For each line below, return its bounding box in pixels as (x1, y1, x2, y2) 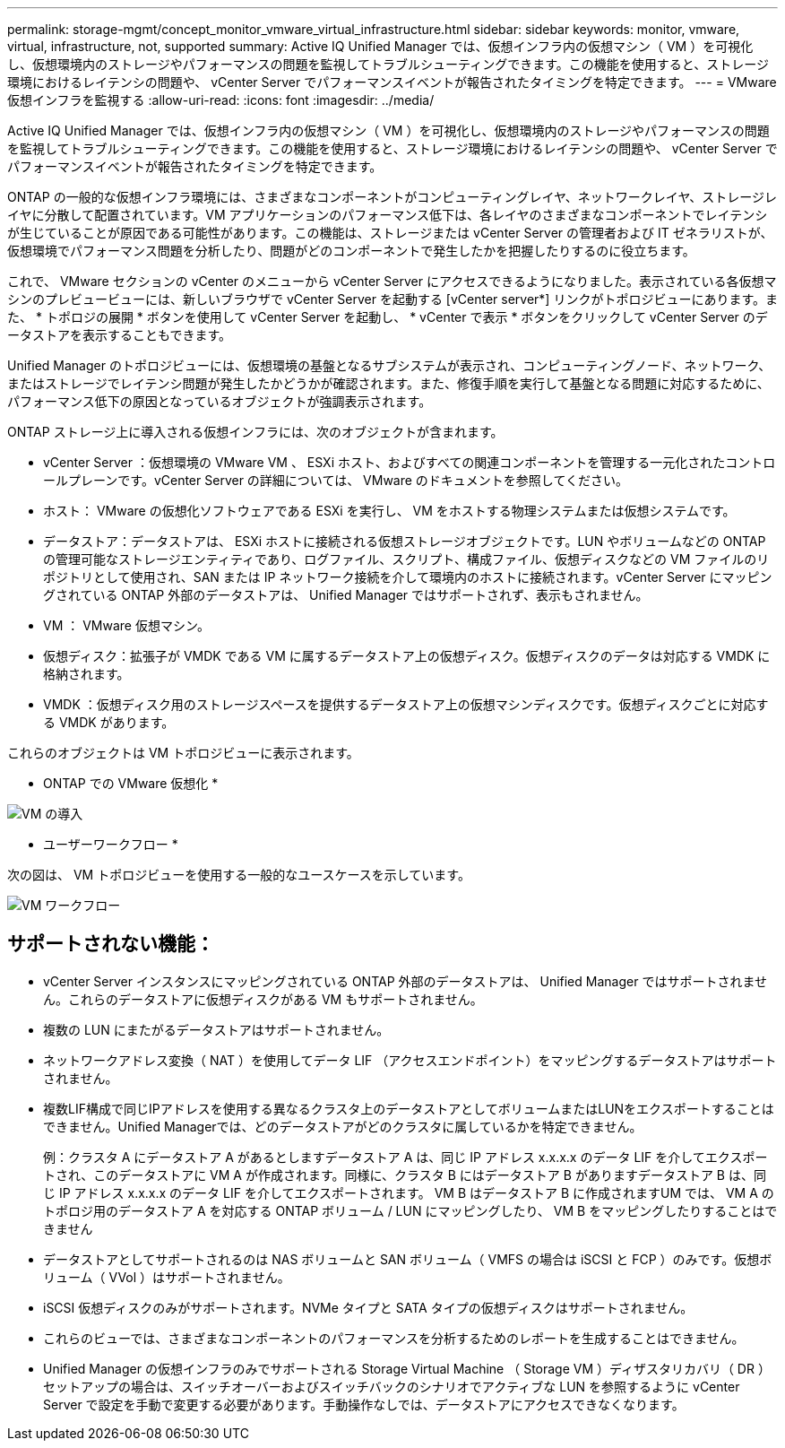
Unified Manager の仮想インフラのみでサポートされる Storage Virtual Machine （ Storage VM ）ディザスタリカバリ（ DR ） (43, 1360, 771, 1376)
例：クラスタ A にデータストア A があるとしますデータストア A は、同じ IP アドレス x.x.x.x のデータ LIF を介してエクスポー (43, 1149, 768, 1165)
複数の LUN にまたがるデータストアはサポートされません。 (43, 1021, 390, 1037)
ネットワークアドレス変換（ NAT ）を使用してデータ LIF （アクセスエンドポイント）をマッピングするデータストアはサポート (43, 1052, 777, 1068)
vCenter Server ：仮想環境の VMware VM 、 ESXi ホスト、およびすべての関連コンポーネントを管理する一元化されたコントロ (43, 455, 776, 470)
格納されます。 (43, 666, 130, 681)
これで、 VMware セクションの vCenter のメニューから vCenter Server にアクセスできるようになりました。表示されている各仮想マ (7, 273, 777, 289)
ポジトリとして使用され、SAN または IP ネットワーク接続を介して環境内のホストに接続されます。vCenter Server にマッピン (43, 569, 772, 585)
